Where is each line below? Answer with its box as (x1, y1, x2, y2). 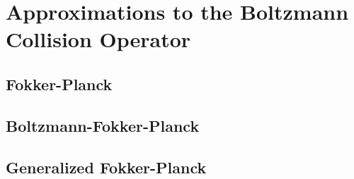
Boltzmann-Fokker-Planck (6, 114, 200, 136)
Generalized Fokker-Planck (6, 156, 207, 178)
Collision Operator (6, 25, 191, 54)
